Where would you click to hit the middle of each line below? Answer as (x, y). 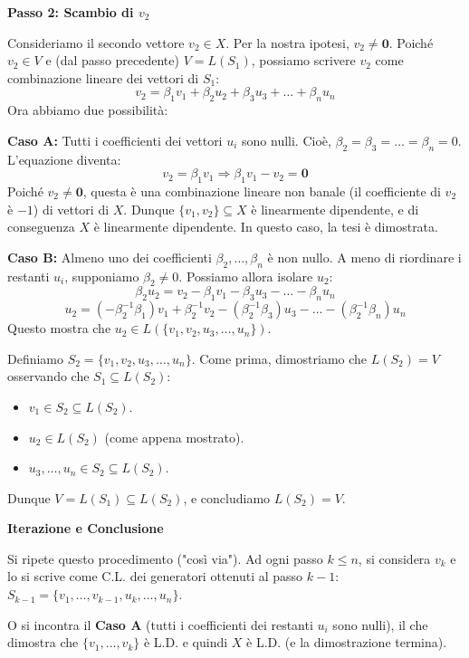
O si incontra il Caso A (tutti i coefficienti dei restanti (160, 624)
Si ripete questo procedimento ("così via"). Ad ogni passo (165, 558)
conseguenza (41, 227)
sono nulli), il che (380, 624)
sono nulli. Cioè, (287, 140)
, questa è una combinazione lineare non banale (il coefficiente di (262, 191)
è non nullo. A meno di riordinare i (364, 257)
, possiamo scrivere (303, 60)
